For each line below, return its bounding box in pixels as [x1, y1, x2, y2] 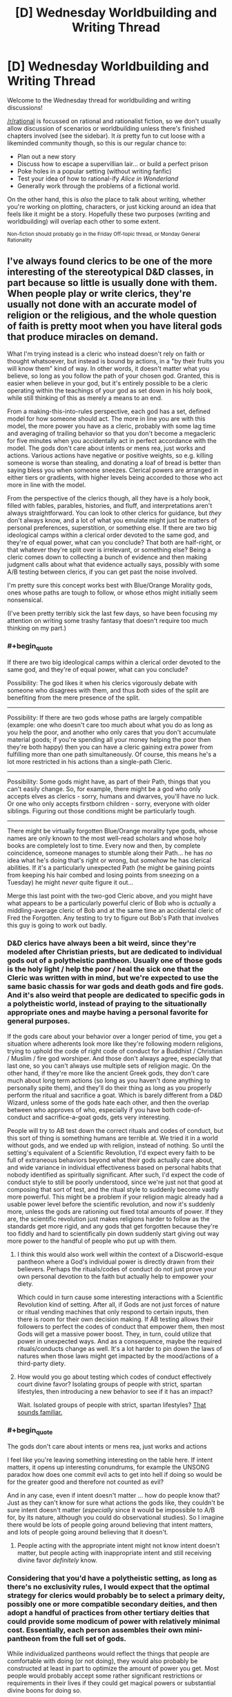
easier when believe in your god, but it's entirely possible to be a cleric [7, 379, 209, 387]
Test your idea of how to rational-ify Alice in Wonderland [17, 174, 179, 183]
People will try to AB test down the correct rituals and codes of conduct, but [7, 1126, 224, 1134]
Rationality [7, 237, 32, 244]
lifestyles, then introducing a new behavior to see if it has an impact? [17, 1387, 213, 1395]
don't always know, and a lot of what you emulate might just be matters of [7, 516, 217, 524]
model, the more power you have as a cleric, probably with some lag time [7, 421, 216, 430]
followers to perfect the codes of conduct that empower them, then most [17, 1322, 225, 1330]
